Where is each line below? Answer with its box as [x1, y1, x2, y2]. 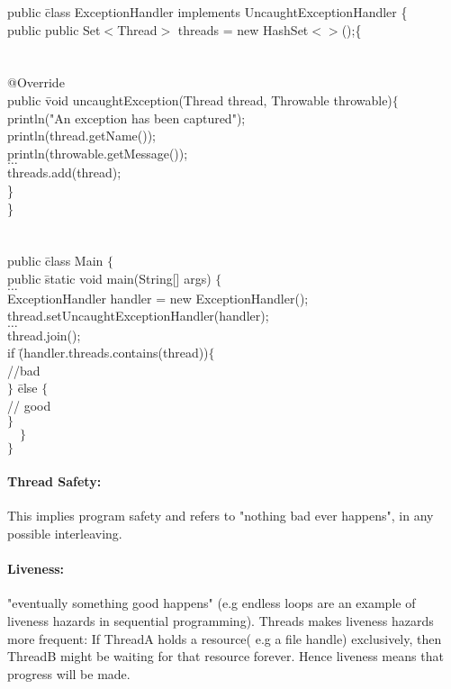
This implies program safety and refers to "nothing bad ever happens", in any [7, 506, 434, 525]
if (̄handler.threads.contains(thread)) [7, 343, 209, 362]
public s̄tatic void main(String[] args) [7, 268, 212, 287]
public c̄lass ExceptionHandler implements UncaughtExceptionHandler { [7, 3, 408, 21]
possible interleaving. [7, 524, 122, 543]
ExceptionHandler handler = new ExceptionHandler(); [7, 288, 309, 307]
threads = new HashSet [177, 20, 309, 39]
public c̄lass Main [7, 251, 104, 270]
